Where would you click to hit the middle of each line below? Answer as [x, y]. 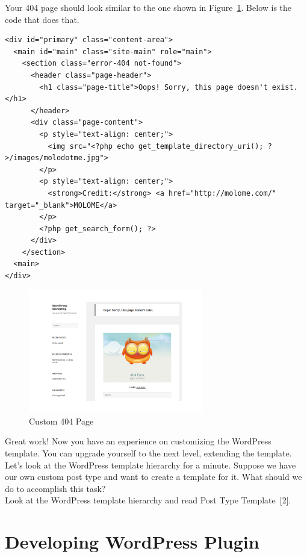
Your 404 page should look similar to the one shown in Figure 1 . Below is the [148, 7]
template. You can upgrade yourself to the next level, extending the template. [148, 453]
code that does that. [42, 19]
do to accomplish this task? [55, 488]
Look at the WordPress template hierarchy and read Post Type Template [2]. [148, 500]
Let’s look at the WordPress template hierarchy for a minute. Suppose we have [150, 465]
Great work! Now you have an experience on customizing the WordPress [138, 441]
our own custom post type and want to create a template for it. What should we [153, 477]
